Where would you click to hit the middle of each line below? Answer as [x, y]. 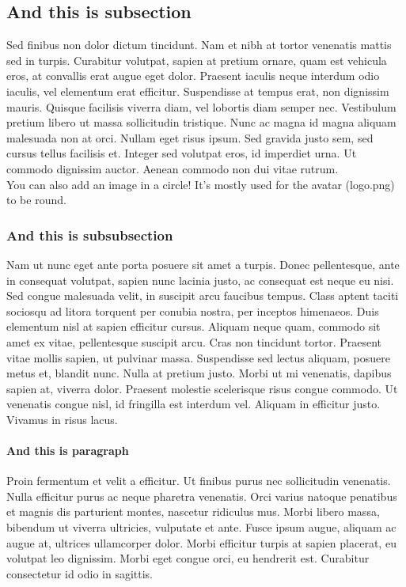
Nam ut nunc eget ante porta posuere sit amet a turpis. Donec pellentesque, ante [203, 264]
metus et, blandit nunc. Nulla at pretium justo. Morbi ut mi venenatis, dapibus [199, 373]
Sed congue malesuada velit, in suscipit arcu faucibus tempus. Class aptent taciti [203, 295]
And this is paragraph [68, 451]
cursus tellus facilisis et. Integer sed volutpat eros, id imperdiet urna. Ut [182, 153]
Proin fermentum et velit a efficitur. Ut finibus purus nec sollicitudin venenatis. [199, 481]
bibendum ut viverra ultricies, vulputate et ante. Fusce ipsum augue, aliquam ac [201, 527]
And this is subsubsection [90, 235]
